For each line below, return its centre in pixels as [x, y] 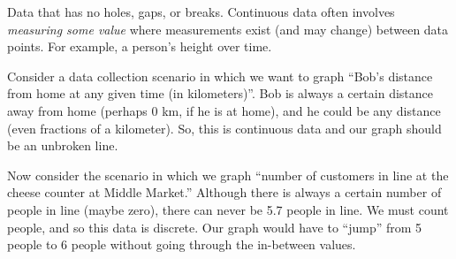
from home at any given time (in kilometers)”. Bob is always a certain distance [220, 93]
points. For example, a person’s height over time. [140, 46]
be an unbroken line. [63, 145]
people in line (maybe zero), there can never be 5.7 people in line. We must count [228, 209]
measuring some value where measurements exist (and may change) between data [228, 29]
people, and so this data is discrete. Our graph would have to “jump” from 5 [215, 227]
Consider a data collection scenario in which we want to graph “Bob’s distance [220, 76]
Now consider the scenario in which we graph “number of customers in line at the [228, 175]
